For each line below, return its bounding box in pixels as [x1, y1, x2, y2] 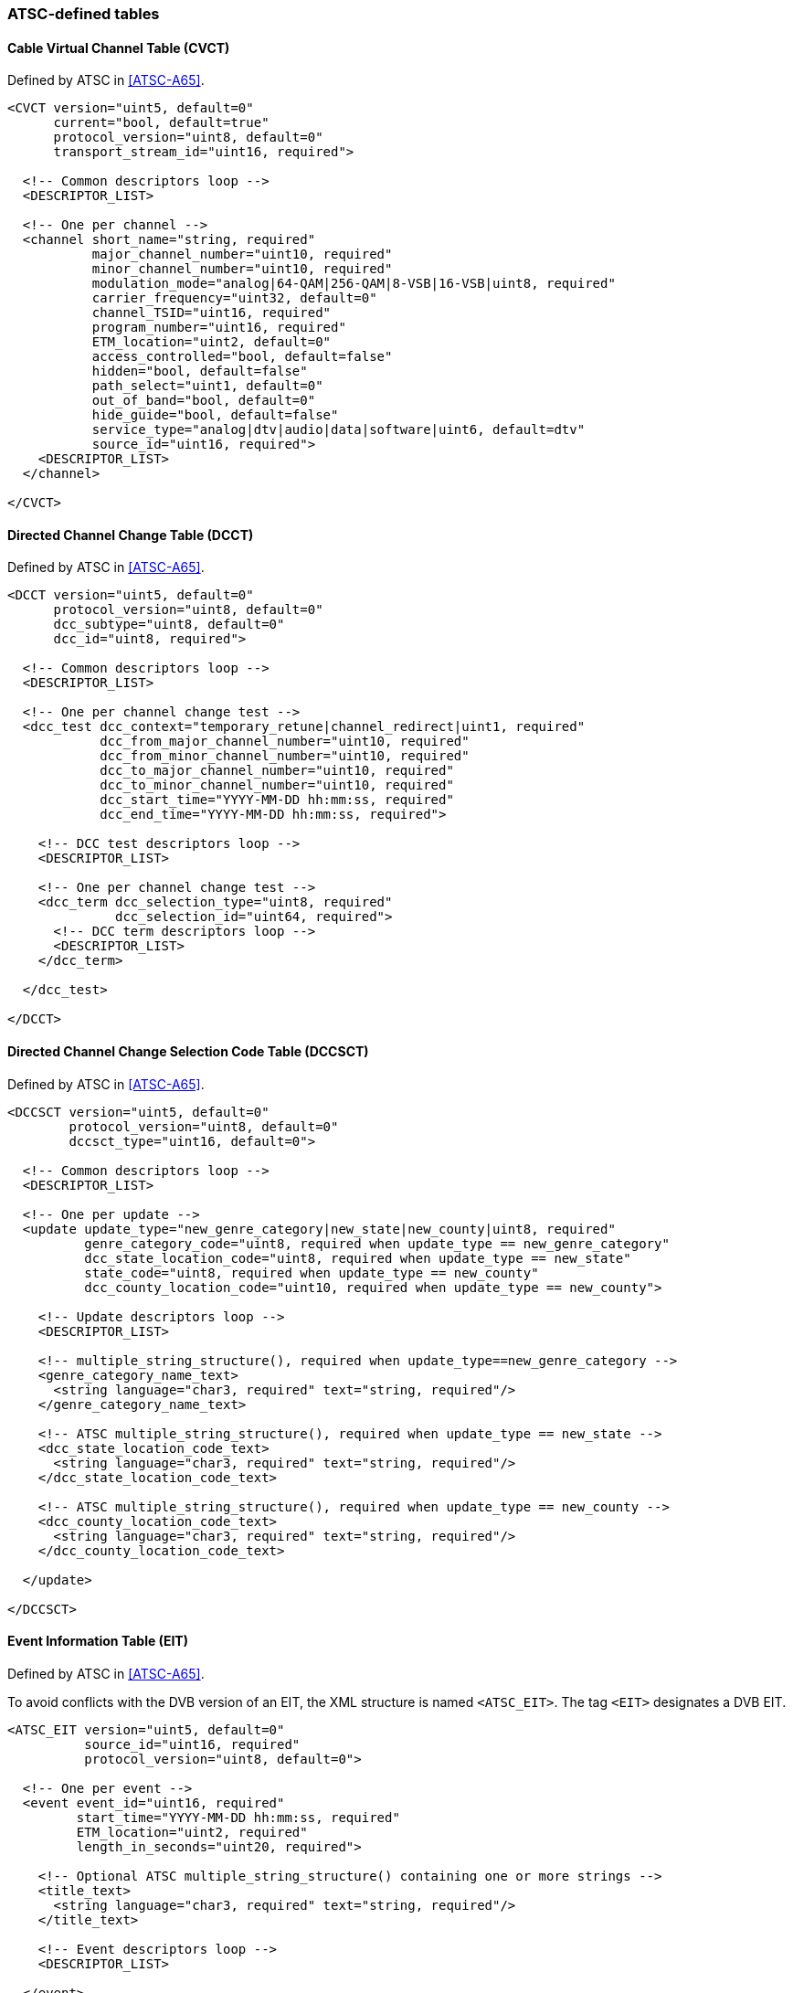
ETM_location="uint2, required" [76, 1824, 308, 1839]
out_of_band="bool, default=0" [91, 393, 316, 408]
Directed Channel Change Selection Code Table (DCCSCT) [7, 1044, 369, 1060]
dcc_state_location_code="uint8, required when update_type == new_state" [84, 1250, 631, 1266]
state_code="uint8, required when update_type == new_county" [84, 1265, 539, 1280]
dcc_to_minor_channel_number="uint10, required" [100, 778, 454, 793]
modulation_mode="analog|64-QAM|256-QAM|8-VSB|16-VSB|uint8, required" [91, 276, 616, 292]
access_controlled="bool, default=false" [91, 349, 393, 365]
